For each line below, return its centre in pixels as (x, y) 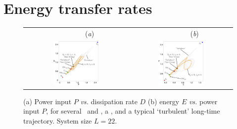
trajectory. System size (58, 121)
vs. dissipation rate (109, 101)
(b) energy (164, 101)
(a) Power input (47, 101)
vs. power (203, 101)
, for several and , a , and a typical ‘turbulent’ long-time (133, 111)
